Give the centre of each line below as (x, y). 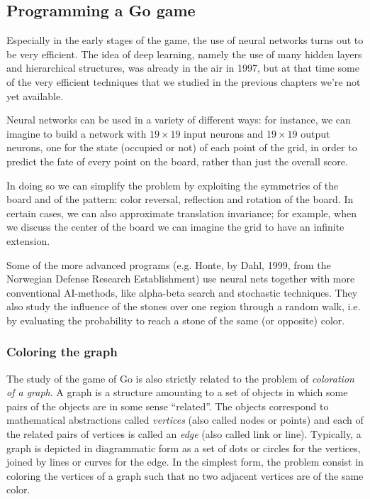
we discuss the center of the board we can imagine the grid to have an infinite (175, 227)
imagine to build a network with (77, 133)
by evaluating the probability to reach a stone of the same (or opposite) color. (176, 320)
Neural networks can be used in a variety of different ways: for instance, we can (179, 120)
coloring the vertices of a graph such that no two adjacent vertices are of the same (185, 475)
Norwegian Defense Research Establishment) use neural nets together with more (181, 279)
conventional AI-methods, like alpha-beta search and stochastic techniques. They (182, 292)
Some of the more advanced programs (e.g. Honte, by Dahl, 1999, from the (169, 264)
